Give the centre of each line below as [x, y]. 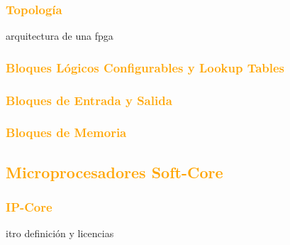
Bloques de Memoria [66, 132]
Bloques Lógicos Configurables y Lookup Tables [145, 67]
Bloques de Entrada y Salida [89, 100]
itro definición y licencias [60, 233]
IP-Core [29, 207]
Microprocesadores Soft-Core [115, 171]
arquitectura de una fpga [60, 36]
